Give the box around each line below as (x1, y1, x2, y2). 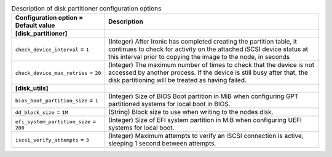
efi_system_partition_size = (15, 117, 97, 125)
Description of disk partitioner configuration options (11, 4, 162, 13)
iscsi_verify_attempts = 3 (15, 136, 89, 144)
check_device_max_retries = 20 (15, 68, 101, 77)
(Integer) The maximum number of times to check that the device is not (108, 61, 315, 69)
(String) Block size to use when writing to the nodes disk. (108, 108, 274, 117)
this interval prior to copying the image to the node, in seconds (108, 53, 290, 61)
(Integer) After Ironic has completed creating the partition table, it (108, 37, 298, 46)
